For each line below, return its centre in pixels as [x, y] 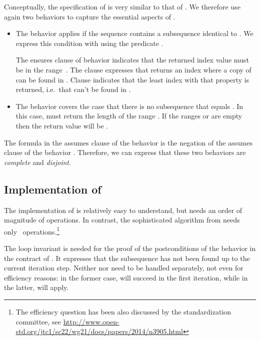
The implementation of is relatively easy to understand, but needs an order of [123, 210]
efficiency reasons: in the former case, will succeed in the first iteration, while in [126, 277]
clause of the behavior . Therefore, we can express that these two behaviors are [125, 152]
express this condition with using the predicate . [89, 43]
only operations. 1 [32, 230]
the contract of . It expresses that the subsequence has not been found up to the [127, 258]
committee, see [38, 321]
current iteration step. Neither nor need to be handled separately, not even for [124, 268]
